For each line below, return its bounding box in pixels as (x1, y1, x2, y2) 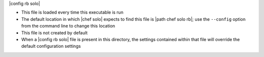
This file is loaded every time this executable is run (21, 10, 124, 15)
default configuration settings (21, 43, 81, 49)
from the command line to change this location (21, 23, 115, 29)
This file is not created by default (21, 29, 88, 36)
